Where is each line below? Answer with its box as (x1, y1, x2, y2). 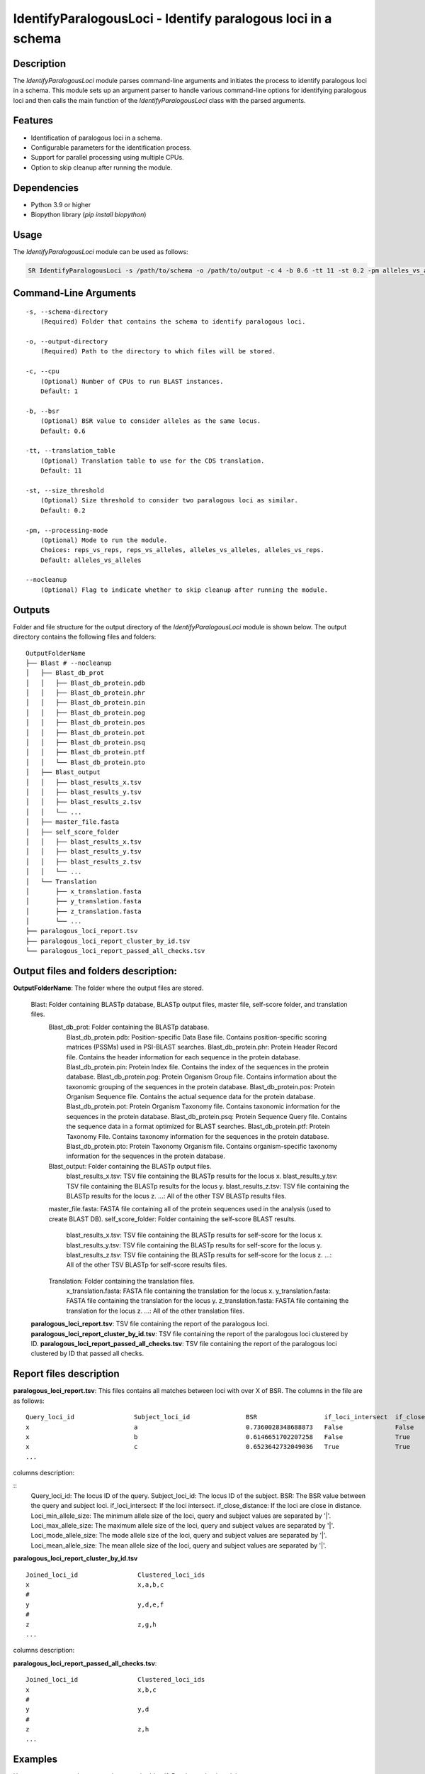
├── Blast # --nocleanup (25, 659, 112, 667)
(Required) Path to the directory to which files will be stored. (40, 348, 276, 356)
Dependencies (13, 182, 79, 194)
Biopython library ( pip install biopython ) (30, 210, 147, 219)
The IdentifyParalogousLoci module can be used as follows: (13, 247, 188, 255)
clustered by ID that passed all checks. (30, 1349, 144, 1358)
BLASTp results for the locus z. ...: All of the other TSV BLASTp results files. (66, 1191, 287, 1200)
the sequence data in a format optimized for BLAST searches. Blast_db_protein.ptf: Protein (66, 1122, 331, 1131)
